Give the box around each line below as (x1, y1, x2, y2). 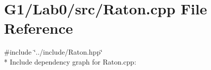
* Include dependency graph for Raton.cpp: (4, 56, 136, 67)
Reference (4, 18, 73, 38)
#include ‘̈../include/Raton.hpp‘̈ (4, 47, 103, 57)
